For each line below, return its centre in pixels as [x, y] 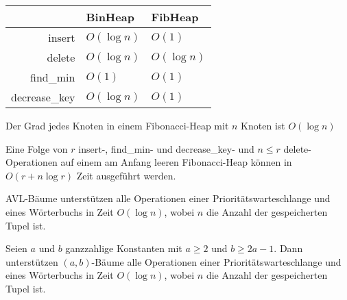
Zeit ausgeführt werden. [126, 175]
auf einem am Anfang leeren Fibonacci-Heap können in [176, 162]
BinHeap [110, 17]
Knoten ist [263, 125]
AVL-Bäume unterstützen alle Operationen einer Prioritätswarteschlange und [168, 198]
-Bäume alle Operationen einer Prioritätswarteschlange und [216, 261]
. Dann [288, 248]
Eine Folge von [37, 148]
